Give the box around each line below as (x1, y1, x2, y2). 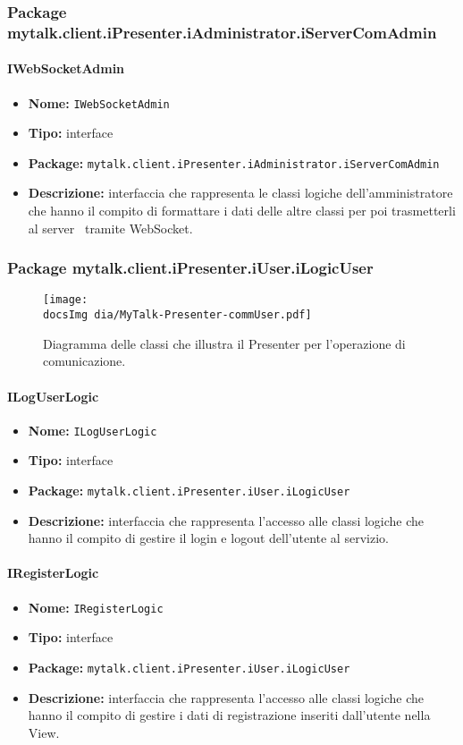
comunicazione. (43, 351, 126, 370)
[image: (43, 293, 88, 307)
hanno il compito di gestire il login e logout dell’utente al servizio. (28, 529, 389, 547)
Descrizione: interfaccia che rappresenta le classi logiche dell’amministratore (28, 183, 453, 202)
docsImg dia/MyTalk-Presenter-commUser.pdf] (43, 309, 312, 322)
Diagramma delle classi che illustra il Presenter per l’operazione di (43, 334, 406, 352)
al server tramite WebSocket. (28, 218, 193, 237)
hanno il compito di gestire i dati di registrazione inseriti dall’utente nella (28, 706, 431, 724)
